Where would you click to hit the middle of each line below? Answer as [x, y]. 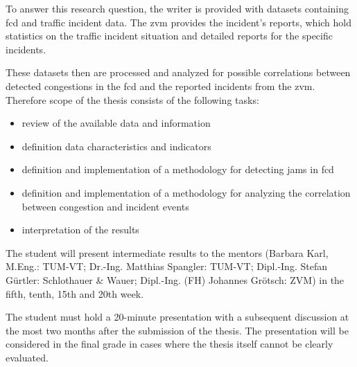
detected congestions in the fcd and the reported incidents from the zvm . [160, 86]
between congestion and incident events [105, 206]
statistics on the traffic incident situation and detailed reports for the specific [169, 36]
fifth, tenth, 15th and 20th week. [75, 293]
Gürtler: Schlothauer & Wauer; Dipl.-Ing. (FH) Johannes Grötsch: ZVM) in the [175, 279]
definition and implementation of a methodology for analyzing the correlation [186, 192]
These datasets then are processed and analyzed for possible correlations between [178, 72]
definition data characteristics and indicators [116, 146]
